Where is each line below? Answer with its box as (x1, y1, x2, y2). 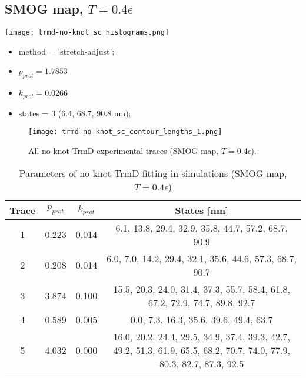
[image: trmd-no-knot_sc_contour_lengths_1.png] (28, 128, 222, 136)
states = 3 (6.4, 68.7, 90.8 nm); (18, 106, 131, 119)
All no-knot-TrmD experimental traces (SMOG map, (28, 144, 219, 156)
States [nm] (175, 203, 229, 217)
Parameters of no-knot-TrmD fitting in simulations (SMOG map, (19, 166, 287, 180)
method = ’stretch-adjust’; (18, 45, 115, 57)
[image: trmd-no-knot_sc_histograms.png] (5, 28, 169, 37)
